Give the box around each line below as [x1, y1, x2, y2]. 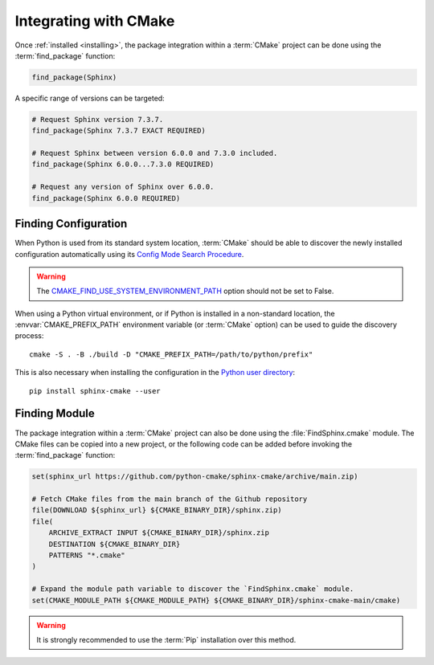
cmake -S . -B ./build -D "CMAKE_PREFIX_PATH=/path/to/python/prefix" [29, 349, 313, 359]
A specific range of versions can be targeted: [14, 93, 165, 103]
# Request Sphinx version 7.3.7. [31, 115, 164, 124]
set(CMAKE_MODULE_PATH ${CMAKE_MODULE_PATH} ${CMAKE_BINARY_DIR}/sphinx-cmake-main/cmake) [31, 595, 401, 605]
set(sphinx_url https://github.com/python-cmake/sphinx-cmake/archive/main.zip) [31, 472, 358, 481]
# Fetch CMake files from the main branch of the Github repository [31, 495, 308, 504]
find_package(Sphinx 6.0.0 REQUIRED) [31, 194, 181, 202]
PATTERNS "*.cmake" [48, 551, 126, 560]
